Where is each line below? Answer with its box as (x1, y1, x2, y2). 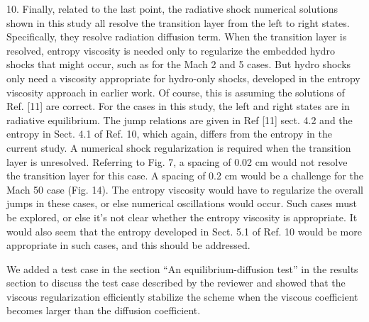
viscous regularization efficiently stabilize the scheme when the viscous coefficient (6, 289, 358, 304)
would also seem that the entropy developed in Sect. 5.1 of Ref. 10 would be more (6, 223, 362, 238)
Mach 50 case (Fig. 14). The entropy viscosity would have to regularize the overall (6, 182, 363, 196)
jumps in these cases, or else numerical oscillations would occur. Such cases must (6, 196, 357, 211)
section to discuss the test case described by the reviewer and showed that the (6, 275, 346, 290)
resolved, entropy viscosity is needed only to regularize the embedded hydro (6, 43, 335, 57)
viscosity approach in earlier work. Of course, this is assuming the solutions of (6, 84, 345, 99)
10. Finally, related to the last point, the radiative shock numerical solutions (6, 1, 338, 16)
